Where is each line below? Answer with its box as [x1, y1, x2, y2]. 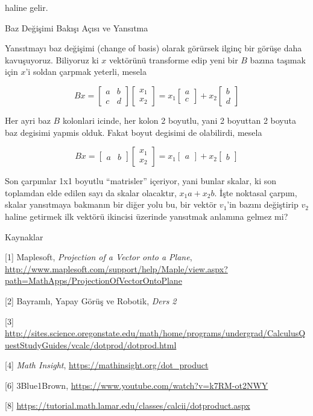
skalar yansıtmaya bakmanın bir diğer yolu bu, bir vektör [5, 198, 217, 211]
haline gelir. [5, 1, 48, 13]
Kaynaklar [5, 230, 43, 243]
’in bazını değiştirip [227, 198, 299, 211]
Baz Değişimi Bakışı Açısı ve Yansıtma [5, 21, 148, 34]
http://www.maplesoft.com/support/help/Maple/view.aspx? [5, 262, 228, 275]
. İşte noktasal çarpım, [214, 186, 297, 199]
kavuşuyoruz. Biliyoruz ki [5, 53, 99, 66]
